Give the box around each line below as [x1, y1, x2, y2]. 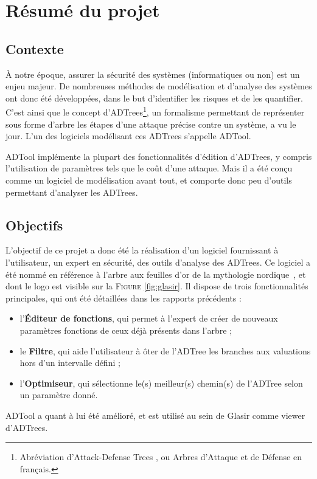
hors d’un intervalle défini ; [19, 356, 120, 369]
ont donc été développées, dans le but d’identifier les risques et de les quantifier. [5, 91, 304, 104]
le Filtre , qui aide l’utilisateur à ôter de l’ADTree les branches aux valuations [19, 344, 311, 357]
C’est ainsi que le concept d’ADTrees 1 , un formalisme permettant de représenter [5, 104, 305, 119]
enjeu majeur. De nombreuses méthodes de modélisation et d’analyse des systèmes [5, 80, 312, 92]
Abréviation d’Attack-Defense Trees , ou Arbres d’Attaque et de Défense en [19, 450, 302, 463]
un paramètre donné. [19, 388, 98, 401]
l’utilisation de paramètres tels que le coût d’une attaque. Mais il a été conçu [5, 162, 293, 174]
